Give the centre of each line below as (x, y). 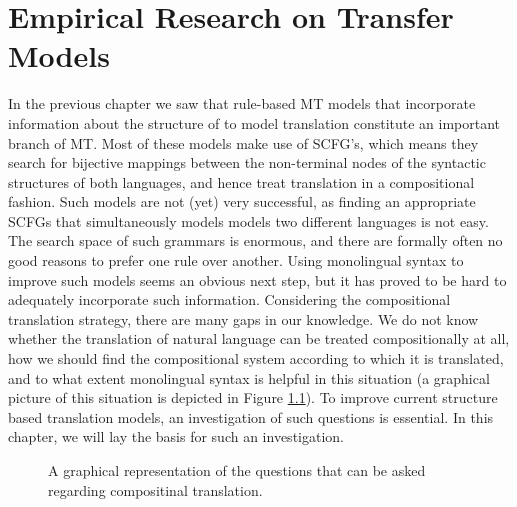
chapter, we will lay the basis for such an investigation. (176, 436)
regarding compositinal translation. (155, 489)
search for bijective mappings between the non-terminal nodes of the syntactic (247, 162)
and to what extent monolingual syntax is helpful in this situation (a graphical (249, 377)
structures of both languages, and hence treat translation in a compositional (241, 181)
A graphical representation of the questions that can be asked (237, 470)
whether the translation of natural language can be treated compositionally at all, (259, 338)
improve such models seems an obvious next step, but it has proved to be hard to (257, 279)
